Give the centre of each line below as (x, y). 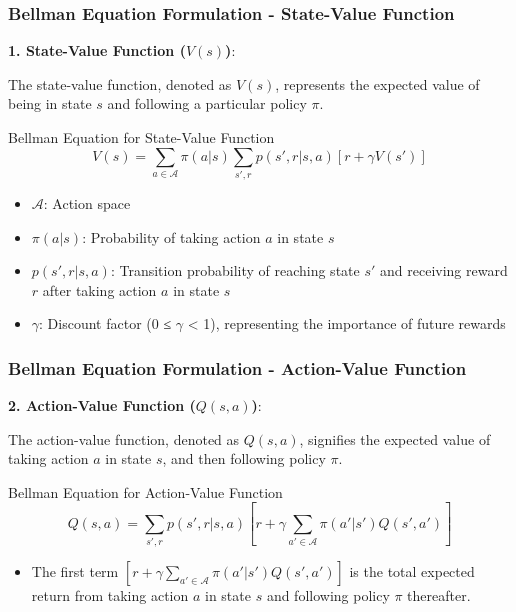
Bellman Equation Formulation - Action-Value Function (237, 367)
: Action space (87, 202)
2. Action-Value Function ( (102, 405)
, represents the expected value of (377, 83)
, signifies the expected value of (395, 438)
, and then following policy (244, 458)
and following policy (328, 595)
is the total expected (412, 571)
